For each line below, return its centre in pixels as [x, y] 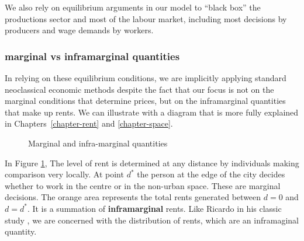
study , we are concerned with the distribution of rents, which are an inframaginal [152, 220]
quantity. [21, 231]
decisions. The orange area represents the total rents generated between [133, 197]
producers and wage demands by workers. [79, 30]
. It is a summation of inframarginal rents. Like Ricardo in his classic [154, 208]
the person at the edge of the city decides [211, 174]
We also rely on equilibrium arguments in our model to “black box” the [133, 7]
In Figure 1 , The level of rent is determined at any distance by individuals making [152, 163]
